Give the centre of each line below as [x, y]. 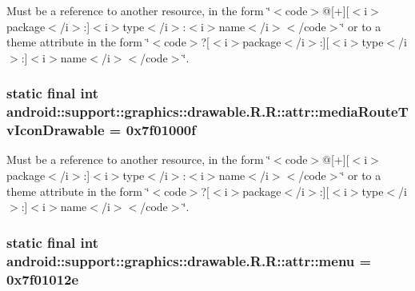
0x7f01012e [43, 279]
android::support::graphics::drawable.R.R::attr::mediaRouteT [207, 112]
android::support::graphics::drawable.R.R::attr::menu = [189, 260]
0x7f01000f [161, 130]
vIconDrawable [56, 130]
